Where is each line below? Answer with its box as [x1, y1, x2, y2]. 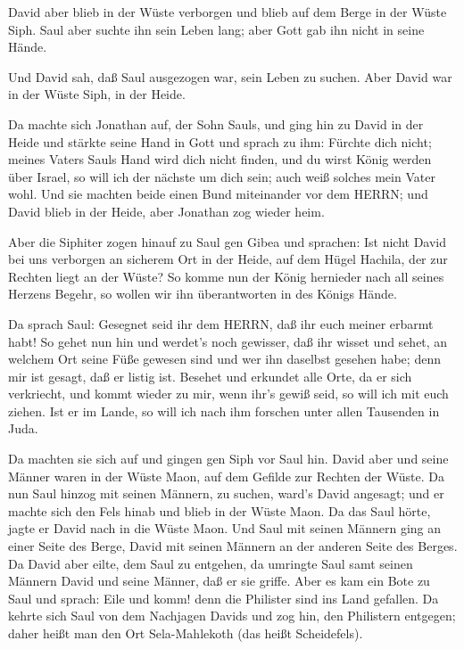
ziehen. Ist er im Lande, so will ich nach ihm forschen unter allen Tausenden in [8, 401, 440, 420]
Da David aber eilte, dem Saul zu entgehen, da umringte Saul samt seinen [8, 554, 413, 572]
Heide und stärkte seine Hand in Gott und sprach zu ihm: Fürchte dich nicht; [8, 132, 432, 151]
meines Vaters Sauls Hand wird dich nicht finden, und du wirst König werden [8, 150, 432, 168]
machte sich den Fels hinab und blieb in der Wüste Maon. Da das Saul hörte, [8, 501, 431, 520]
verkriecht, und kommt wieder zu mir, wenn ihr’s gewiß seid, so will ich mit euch [8, 384, 449, 403]
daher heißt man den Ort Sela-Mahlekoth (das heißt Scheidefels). [8, 624, 363, 642]
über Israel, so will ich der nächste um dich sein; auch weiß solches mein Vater [8, 167, 435, 185]
